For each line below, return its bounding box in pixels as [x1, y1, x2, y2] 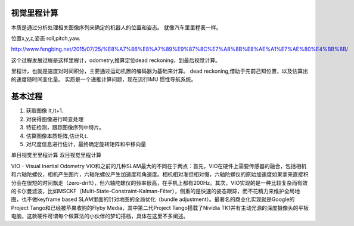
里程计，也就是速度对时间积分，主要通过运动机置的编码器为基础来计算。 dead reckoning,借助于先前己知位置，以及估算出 [11, 67, 308, 75]
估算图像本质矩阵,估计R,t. [26, 132, 88, 140]
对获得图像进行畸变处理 [26, 115, 83, 122]
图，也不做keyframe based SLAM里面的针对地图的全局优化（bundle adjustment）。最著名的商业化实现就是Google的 [11, 196, 295, 203]
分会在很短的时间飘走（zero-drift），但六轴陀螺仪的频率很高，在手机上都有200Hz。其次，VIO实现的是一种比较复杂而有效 [11, 179, 308, 186]
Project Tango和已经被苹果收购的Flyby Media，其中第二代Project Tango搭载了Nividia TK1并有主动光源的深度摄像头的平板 [11, 204, 309, 211]
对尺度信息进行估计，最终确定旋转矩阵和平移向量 [26, 140, 146, 147]
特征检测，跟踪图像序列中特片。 [26, 124, 104, 131]
